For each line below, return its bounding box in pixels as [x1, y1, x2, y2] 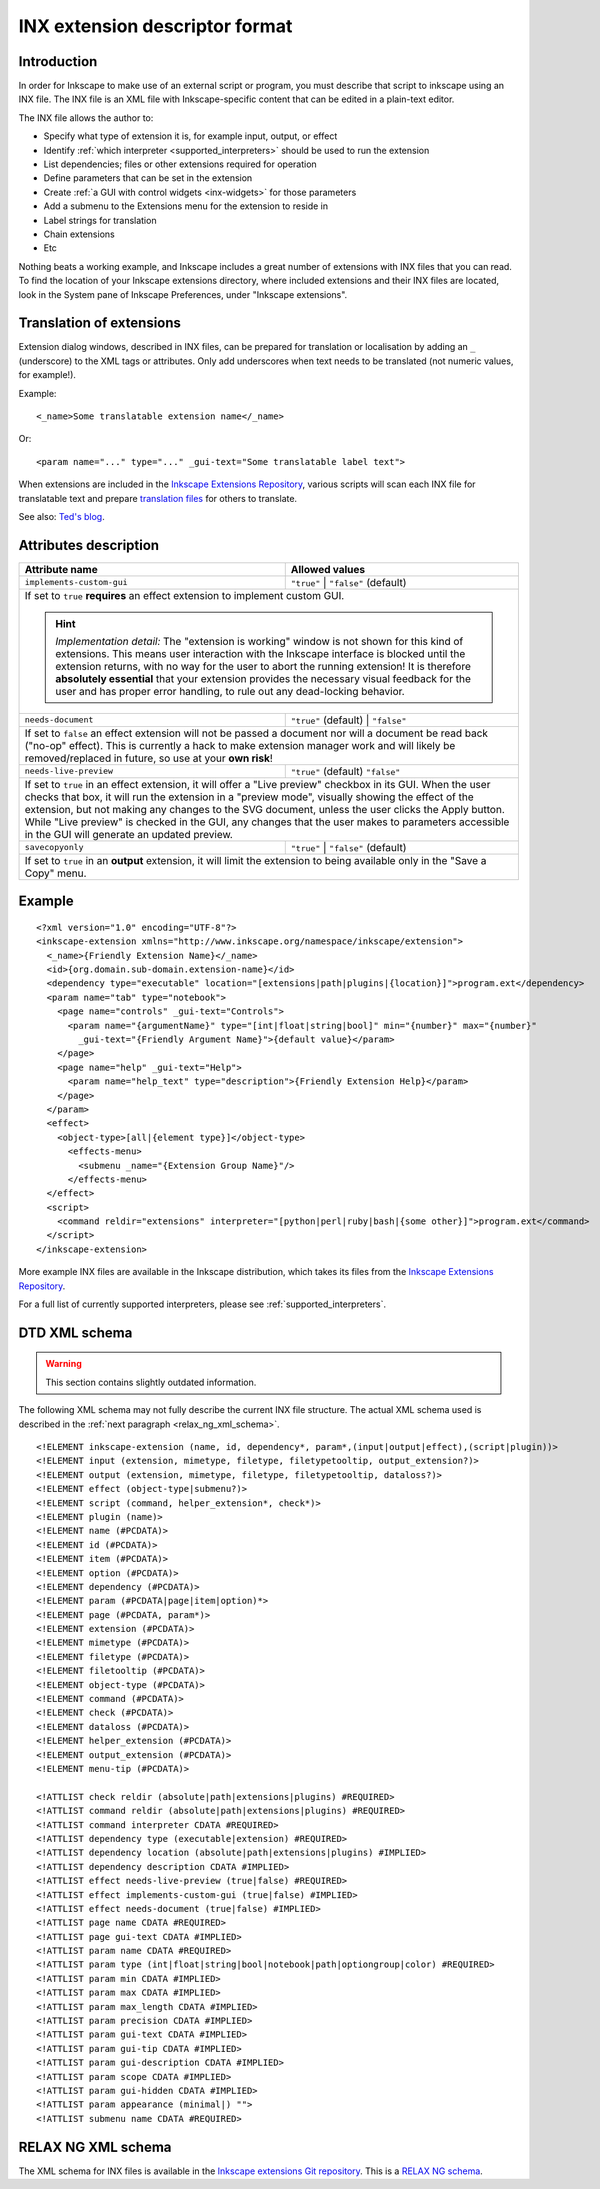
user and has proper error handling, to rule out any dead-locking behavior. [55, 684, 405, 698]
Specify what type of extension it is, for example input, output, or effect [43, 130, 338, 142]
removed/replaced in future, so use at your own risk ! [24, 751, 274, 765]
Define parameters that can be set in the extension [43, 172, 253, 184]
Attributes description [18, 536, 160, 554]
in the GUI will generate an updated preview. [24, 827, 234, 841]
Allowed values [290, 562, 366, 576]
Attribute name [24, 562, 99, 576]
